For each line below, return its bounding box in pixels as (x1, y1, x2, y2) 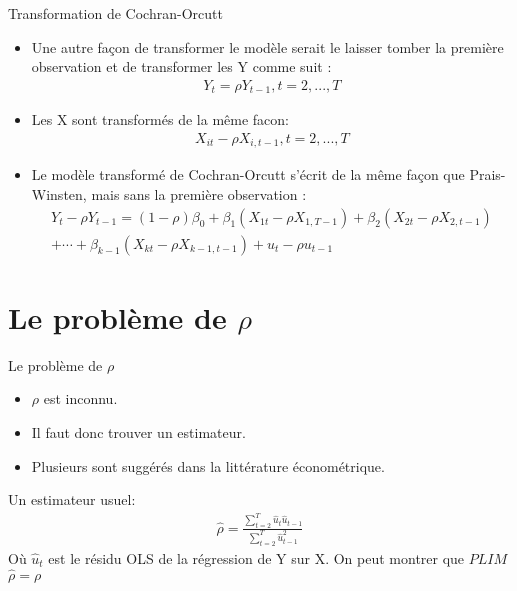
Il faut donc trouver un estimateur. (31, 421, 246, 442)
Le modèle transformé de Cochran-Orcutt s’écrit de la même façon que (31, 164, 465, 185)
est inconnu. (43, 388, 118, 409)
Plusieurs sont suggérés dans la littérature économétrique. (31, 455, 385, 476)
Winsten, (31, 183, 87, 204)
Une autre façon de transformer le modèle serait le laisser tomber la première (31, 36, 504, 57)
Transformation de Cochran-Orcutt (8, 3, 223, 23)
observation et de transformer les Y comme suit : (31, 56, 332, 77)
